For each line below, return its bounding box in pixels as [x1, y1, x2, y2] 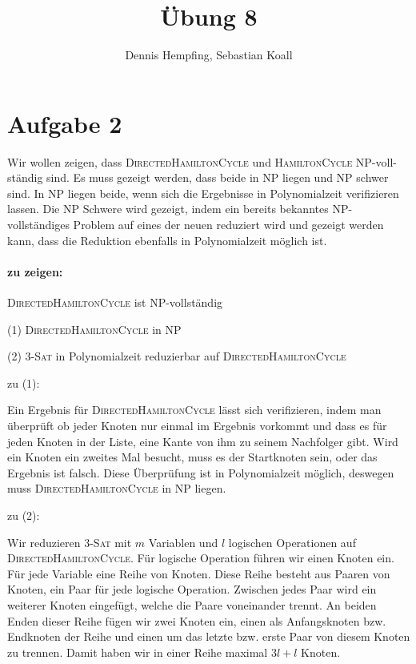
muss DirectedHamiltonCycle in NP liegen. [7, 480, 226, 497]
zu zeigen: [7, 263, 63, 280]
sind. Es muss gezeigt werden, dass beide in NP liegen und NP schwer [46, 169, 389, 186]
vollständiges [7, 216, 70, 233]
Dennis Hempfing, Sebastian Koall [125, 46, 293, 63]
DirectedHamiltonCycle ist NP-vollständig [7, 294, 223, 311]
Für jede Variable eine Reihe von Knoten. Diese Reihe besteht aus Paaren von [7, 565, 390, 582]
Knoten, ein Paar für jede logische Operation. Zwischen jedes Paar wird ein [7, 581, 377, 598]
